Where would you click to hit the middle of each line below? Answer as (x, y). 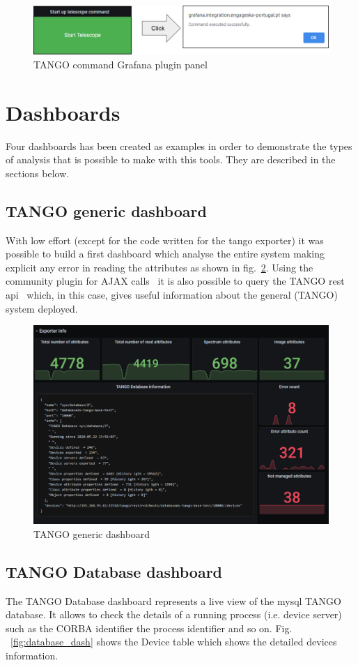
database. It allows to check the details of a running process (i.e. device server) (174, 614)
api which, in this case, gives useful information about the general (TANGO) (172, 295)
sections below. (38, 173)
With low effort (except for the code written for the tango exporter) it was (165, 240)
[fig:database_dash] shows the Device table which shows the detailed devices (174, 642)
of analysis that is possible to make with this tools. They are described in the (171, 159)
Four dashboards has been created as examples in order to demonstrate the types (179, 145)
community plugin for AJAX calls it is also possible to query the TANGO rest (175, 281)
